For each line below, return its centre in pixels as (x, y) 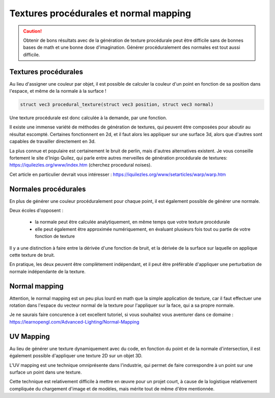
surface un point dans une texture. (46, 372)
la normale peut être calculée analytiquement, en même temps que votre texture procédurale (132, 222)
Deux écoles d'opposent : (36, 210)
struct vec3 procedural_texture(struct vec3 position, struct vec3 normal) (117, 104)
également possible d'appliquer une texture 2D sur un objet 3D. (76, 356)
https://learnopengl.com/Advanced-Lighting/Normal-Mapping (74, 322)
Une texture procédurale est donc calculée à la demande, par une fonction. (88, 118)
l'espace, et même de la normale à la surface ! (58, 91)
